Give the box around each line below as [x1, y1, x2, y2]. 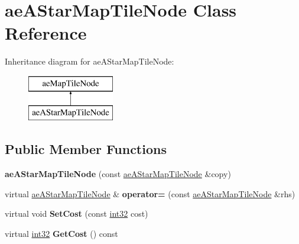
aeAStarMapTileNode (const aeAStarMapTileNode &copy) [5, 168, 231, 180]
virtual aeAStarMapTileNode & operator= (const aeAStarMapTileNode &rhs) [5, 187, 295, 200]
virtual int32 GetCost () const [5, 227, 118, 240]
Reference [5, 21, 87, 45]
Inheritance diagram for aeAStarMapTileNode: [5, 55, 174, 68]
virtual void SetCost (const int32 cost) [5, 207, 148, 220]
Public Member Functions [5, 140, 167, 158]
